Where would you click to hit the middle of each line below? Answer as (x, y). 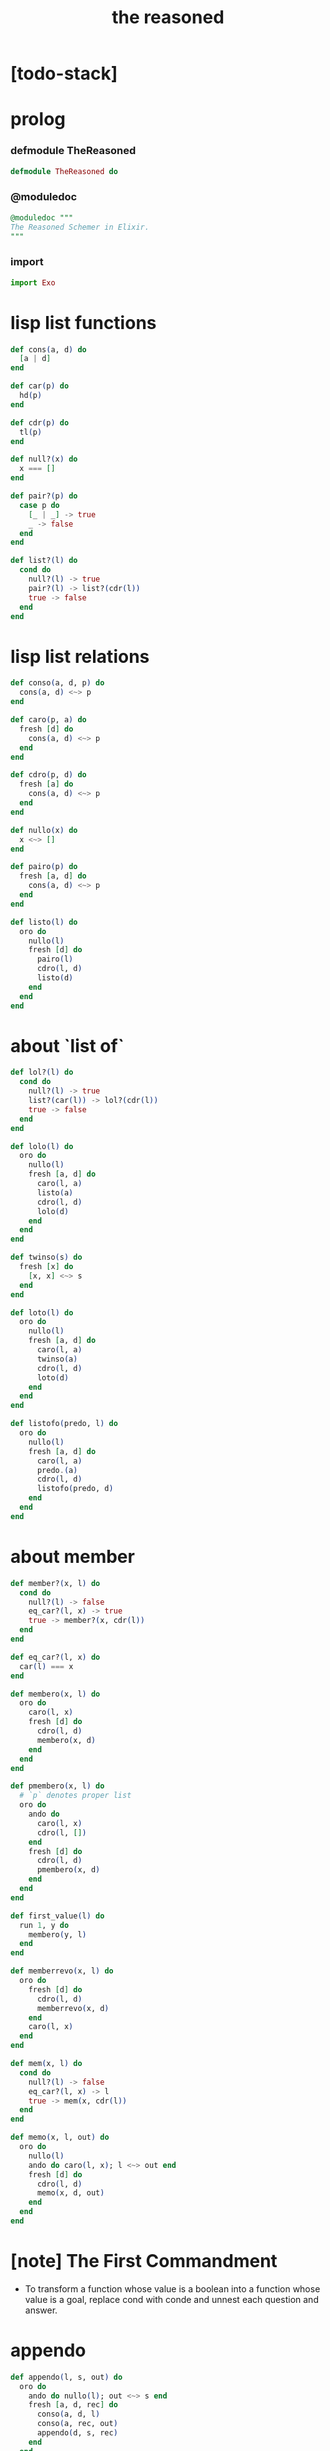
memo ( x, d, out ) (70, 2193)
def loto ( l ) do (42, 1312)
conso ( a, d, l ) (68, 2414)
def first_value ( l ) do (57, 1916)
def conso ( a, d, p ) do (57, 683)
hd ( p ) (31, 396)
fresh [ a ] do (46, 784)
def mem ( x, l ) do (46, 2064)
